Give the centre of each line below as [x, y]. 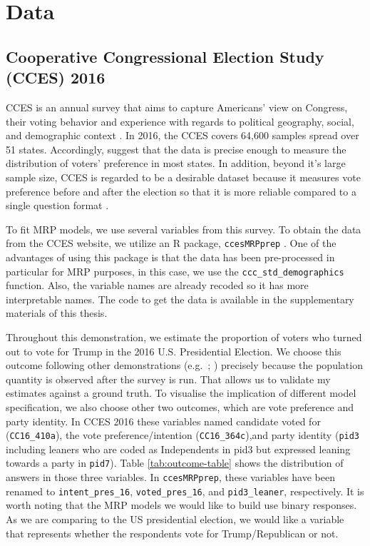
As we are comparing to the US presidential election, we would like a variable [175, 519]
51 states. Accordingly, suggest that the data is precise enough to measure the [176, 149]
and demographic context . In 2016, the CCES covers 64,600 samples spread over [183, 135]
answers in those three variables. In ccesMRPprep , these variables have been [170, 477]
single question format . [57, 205]
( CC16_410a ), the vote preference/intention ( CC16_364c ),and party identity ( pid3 [183, 435]
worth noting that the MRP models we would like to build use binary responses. [181, 505]
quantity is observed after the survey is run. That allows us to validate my [168, 379]
